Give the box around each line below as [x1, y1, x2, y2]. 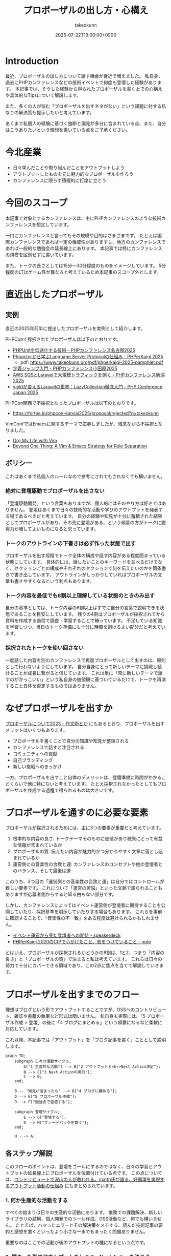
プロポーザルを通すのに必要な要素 [5, 807, 149, 818]
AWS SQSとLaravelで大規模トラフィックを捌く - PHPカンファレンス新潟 [12, 372, 165, 378]
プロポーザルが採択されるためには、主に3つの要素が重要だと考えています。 [5, 825, 164, 831]
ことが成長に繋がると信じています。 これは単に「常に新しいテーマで [14, 670, 158, 676]
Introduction [5, 55, 59, 67]
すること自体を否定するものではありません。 [5, 683, 100, 689]
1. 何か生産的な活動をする [5, 1197, 68, 1204]
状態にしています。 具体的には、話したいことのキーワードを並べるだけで [5, 559, 158, 565]
